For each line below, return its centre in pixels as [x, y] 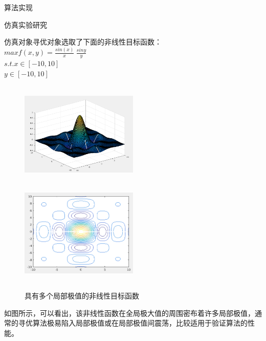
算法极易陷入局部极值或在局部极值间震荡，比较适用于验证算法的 [140, 323]
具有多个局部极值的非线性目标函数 [82, 296]
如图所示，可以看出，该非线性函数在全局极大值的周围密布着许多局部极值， [129, 313]
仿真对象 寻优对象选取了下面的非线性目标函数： [83, 42]
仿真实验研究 [26, 24]
